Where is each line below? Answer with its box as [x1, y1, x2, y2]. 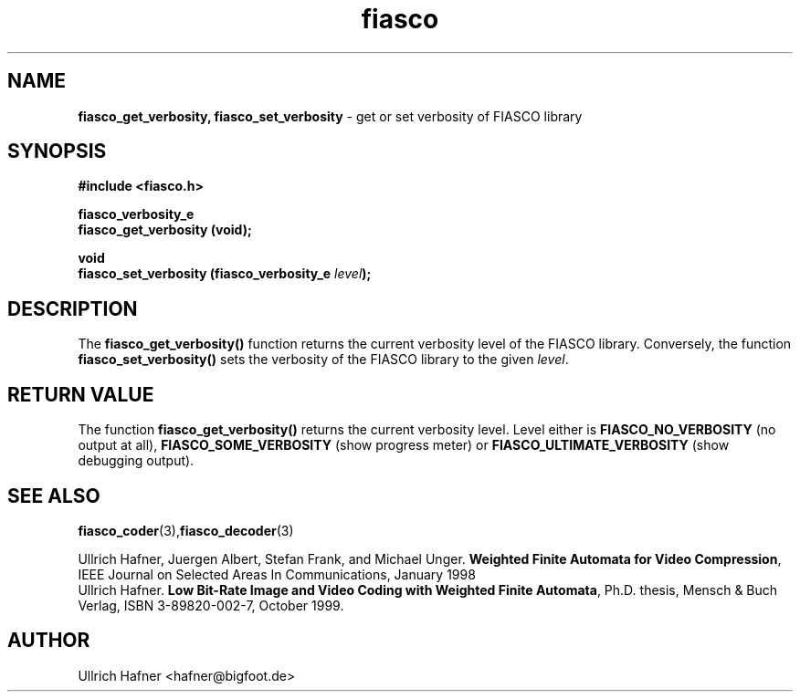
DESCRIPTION [7, 297, 138, 320]
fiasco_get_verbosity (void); [78, 222, 252, 238]
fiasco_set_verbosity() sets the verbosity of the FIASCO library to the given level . [78, 351, 569, 368]
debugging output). [78, 453, 195, 469]
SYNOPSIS [7, 140, 107, 163]
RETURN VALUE [7, 382, 154, 406]
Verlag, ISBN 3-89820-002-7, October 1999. [78, 597, 344, 613]
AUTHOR [7, 629, 90, 652]
